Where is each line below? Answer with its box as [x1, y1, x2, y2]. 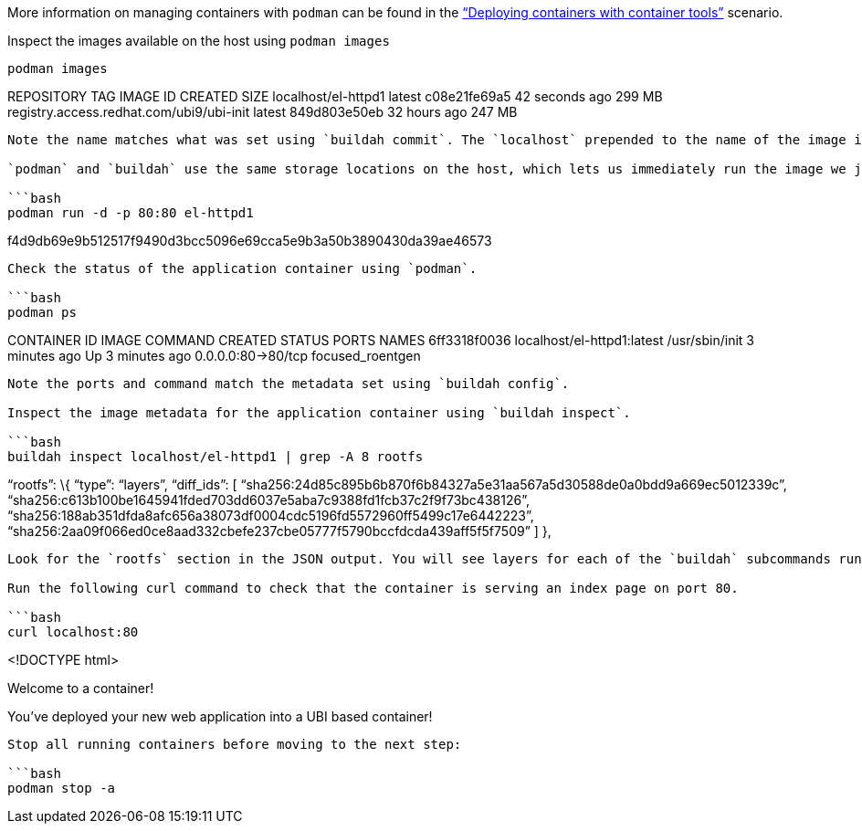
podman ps [7, 305, 77, 320]
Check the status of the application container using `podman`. [7, 261, 478, 276]
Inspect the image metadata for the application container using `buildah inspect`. [7, 405, 631, 420]
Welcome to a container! [7, 680, 154, 696]
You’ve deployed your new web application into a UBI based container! [7, 709, 433, 724]
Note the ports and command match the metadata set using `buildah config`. [7, 376, 570, 391]
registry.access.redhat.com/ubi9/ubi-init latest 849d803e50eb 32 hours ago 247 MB [7, 104, 518, 120]
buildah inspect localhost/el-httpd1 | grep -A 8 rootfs [7, 449, 424, 464]
